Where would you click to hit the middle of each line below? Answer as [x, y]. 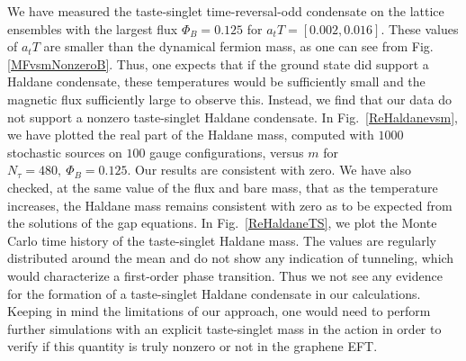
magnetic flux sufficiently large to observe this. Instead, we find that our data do [229, 99]
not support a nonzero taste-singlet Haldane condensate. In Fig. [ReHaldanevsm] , [233, 117]
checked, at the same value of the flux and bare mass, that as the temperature [223, 187]
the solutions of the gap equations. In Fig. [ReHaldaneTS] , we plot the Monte [222, 223]
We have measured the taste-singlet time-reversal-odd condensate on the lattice [226, 11]
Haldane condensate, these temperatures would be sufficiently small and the [216, 81]
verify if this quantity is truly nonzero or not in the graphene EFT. [193, 346]
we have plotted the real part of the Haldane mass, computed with [191, 135]
